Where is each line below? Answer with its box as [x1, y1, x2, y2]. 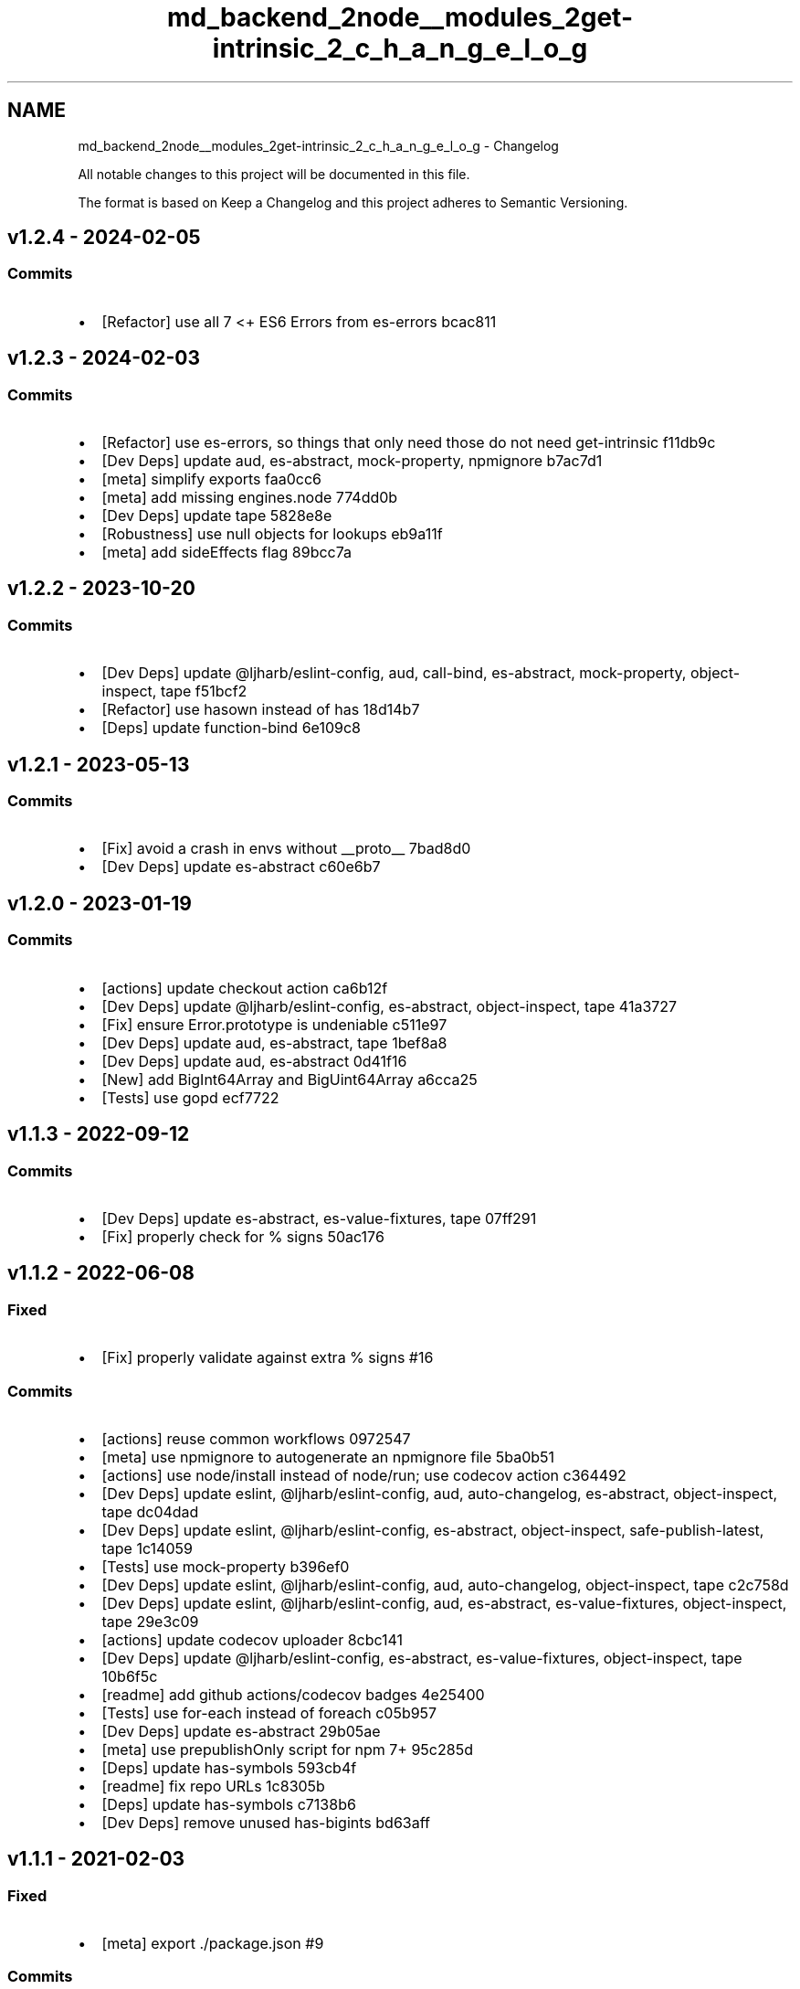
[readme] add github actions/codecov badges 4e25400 [101, 1685, 485, 1704]
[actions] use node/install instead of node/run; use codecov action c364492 [101, 1465, 626, 1484]
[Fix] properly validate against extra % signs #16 [101, 1348, 434, 1367]
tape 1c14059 [101, 1538, 193, 1558]
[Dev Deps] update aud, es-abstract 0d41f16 [101, 1051, 407, 1070]
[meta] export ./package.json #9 [101, 1934, 324, 1953]
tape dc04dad [101, 1502, 199, 1521]
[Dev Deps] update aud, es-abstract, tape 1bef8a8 [101, 1033, 447, 1052]
